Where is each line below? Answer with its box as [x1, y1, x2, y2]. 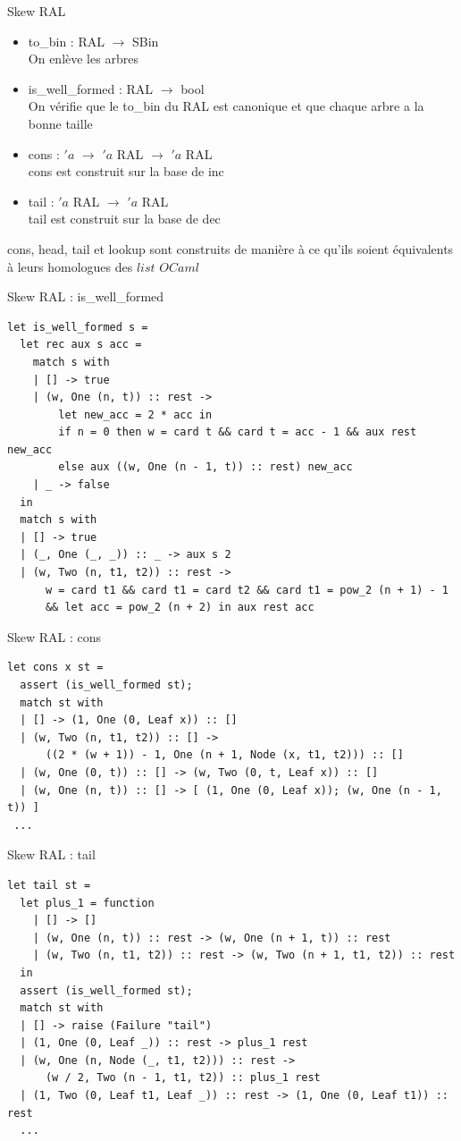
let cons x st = [7, 661, 104, 674]
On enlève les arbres [28, 49, 138, 68]
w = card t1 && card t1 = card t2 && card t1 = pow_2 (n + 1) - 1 [45, 583, 448, 596]
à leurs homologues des [7, 257, 133, 275]
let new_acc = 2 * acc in [58, 408, 213, 421]
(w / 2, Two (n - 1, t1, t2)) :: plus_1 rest [45, 1071, 321, 1085]
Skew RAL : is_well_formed [7, 287, 164, 306]
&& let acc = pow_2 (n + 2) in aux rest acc [45, 601, 314, 614]
